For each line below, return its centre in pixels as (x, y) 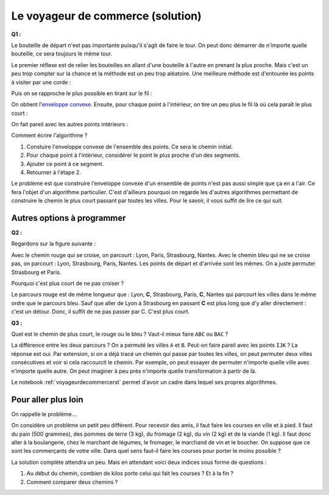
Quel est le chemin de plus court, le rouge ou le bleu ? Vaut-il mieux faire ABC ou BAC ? (120, 334)
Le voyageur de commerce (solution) (107, 16)
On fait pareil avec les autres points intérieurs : (70, 125)
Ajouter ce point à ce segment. (65, 164)
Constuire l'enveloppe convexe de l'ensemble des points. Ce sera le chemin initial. (130, 146)
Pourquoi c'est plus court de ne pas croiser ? (68, 283)
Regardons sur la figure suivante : (54, 244)
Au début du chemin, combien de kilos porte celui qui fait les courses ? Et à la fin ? (130, 474)
